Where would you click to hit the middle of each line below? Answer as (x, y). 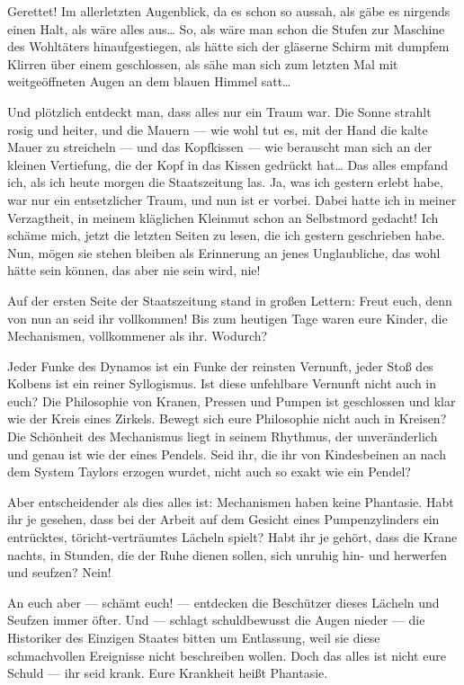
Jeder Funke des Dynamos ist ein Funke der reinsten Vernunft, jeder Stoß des (220, 365)
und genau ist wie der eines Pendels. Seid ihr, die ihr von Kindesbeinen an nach (227, 454)
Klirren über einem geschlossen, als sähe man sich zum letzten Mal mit (203, 63)
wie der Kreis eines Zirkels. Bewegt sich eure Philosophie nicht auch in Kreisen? (227, 418)
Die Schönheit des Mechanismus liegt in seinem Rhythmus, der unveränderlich (223, 436)
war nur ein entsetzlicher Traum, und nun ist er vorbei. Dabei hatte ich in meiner (232, 199)
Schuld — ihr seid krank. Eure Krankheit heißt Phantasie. (168, 673)
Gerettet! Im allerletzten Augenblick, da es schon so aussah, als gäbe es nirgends (229, 11)
